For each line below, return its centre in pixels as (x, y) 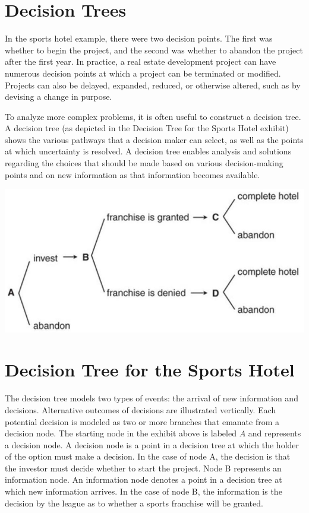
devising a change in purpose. (59, 96)
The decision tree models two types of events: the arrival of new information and (152, 398)
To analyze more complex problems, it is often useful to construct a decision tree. (153, 116)
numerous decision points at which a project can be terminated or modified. (143, 73)
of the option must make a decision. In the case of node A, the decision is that (148, 456)
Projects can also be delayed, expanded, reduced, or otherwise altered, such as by (153, 85)
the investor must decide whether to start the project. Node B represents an (143, 468)
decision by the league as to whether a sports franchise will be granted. (134, 503)
